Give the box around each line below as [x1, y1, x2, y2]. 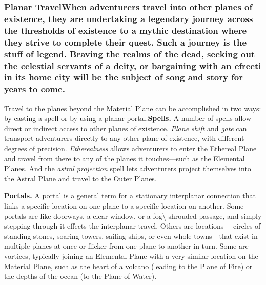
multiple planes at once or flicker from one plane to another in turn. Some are [4, 240, 249, 251]
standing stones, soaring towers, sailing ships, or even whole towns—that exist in [4, 230, 258, 241]
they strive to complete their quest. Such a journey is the [4, 35, 247, 48]
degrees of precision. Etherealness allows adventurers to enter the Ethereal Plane [4, 143, 257, 154]
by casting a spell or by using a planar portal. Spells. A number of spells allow [4, 113, 252, 124]
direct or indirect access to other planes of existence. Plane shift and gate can [4, 123, 247, 133]
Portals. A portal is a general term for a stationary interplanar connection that [4, 190, 256, 201]
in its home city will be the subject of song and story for [4, 71, 243, 84]
